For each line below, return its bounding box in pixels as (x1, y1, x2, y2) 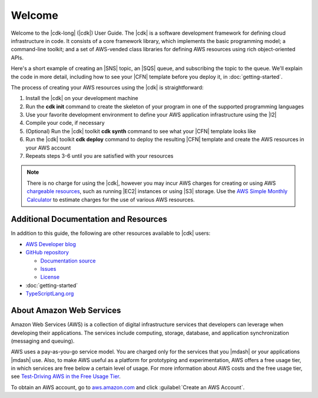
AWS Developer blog (25, 240, 77, 247)
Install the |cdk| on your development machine (25, 95, 138, 102)
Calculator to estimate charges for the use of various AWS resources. (26, 196, 195, 203)
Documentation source (40, 257, 96, 264)
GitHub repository (25, 249, 69, 256)
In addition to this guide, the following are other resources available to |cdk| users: (11, 230, 211, 237)
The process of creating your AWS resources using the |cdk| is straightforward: (11, 84, 204, 91)
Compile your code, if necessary (25, 120, 105, 127)
